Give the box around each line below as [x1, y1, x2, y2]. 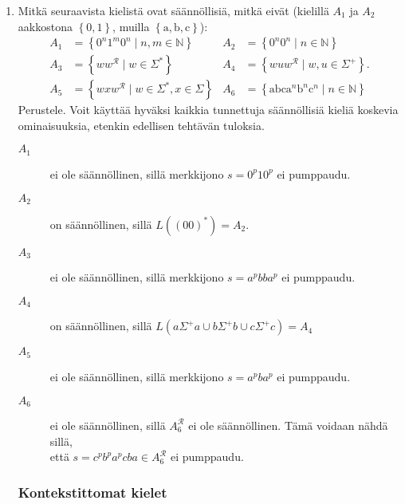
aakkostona [18, 18, 73, 34]
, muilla [112, 18, 150, 34]
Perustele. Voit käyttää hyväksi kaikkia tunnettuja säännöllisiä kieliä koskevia [18, 101, 399, 118]
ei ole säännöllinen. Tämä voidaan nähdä [188, 416, 388, 433]
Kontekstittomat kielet [18, 482, 167, 502]
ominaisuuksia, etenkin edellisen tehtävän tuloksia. [18, 116, 265, 133]
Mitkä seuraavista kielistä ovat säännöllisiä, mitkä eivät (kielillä [18, 2, 329, 18]
